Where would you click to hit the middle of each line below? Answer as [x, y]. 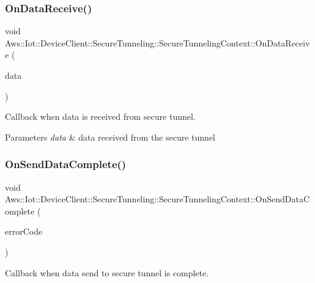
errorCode [24, 231]
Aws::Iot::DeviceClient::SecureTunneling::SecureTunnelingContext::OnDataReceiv [157, 42]
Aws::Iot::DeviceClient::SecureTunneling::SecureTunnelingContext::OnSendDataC [157, 199]
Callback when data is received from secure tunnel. [100, 116]
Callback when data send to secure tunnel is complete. [107, 272]
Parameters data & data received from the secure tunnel [110, 137]
